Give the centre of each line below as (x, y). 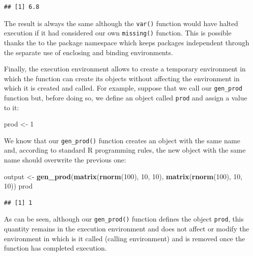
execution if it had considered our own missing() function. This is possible (118, 33)
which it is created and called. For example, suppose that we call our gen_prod (123, 88)
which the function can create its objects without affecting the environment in (122, 78)
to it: (12, 107)
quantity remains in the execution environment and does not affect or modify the (126, 229)
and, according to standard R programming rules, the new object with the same (125, 150)
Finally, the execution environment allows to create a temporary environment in (125, 69)
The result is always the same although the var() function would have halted (121, 23)
